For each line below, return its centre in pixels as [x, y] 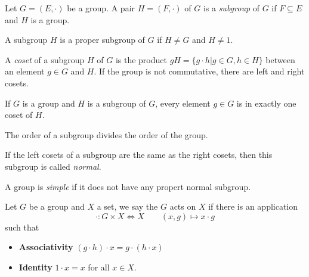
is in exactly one [266, 103]
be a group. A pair [101, 8]
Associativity [46, 247]
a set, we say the [127, 206]
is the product [141, 59]
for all [99, 267]
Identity [35, 267]
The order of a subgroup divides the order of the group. [106, 134]
